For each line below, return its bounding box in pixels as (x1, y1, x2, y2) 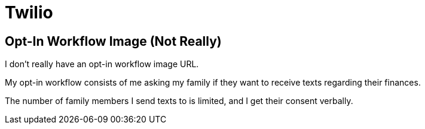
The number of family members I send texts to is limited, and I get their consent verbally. (5, 96, 353, 106)
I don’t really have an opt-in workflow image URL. (5, 59, 199, 70)
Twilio (5, 2, 53, 23)
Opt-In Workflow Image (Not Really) (5, 33, 222, 49)
